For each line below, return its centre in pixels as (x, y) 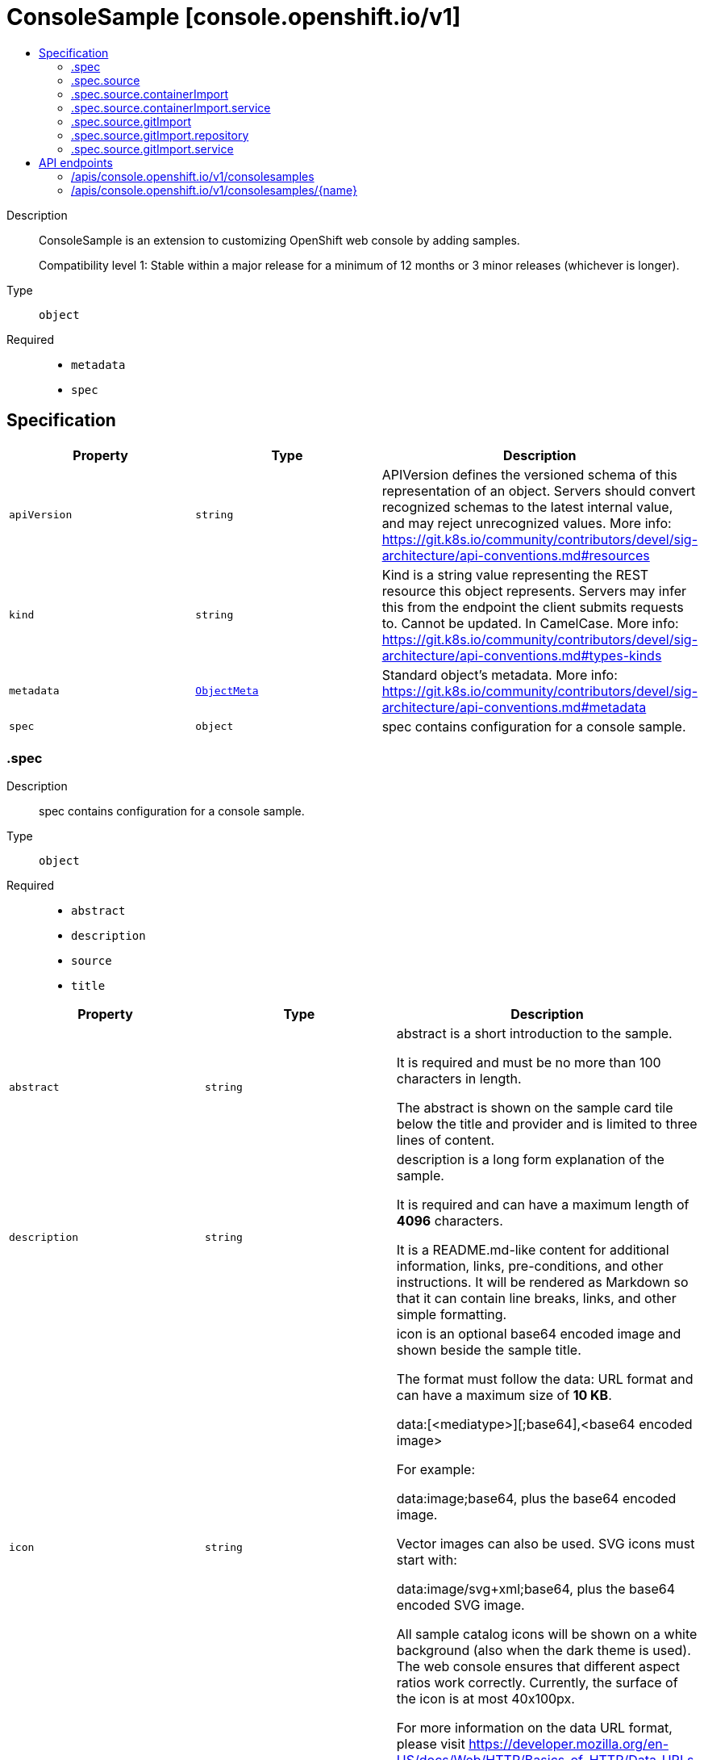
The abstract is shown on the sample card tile (535, 1108)
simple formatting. (452, 1315)
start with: (427, 1560)
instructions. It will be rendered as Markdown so (542, 1282)
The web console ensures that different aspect (538, 1667)
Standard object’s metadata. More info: (500, 675)
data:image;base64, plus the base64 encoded (536, 1499)
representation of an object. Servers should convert (539, 490)
